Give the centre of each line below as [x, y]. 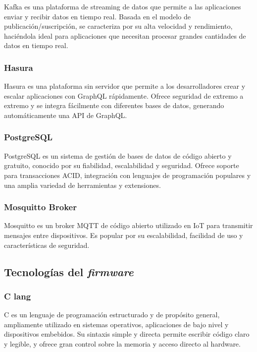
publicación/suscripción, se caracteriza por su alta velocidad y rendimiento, [118, 26]
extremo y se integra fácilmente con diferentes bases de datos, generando [114, 105]
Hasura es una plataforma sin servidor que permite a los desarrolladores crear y [125, 86]
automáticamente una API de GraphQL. [66, 115]
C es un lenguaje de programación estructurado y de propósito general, [112, 315]
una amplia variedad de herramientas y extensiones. [82, 185]
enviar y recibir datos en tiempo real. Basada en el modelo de [97, 16]
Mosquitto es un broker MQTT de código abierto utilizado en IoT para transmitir [128, 225]
